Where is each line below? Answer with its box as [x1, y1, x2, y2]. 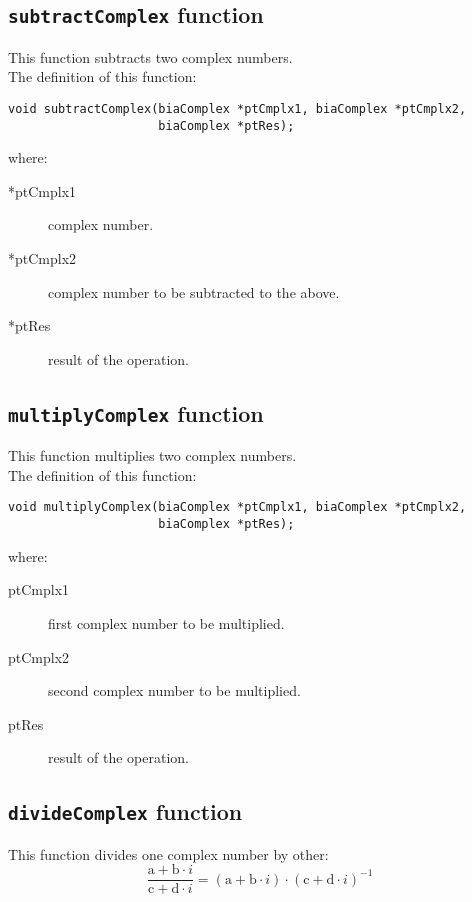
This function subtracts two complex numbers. [8, 46, 293, 67]
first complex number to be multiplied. [48, 612, 285, 633]
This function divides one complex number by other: [8, 843, 329, 864]
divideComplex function [8, 796, 243, 827]
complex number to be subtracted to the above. [48, 281, 340, 302]
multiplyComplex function [8, 397, 264, 428]
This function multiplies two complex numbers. [8, 445, 297, 466]
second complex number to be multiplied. [48, 680, 301, 701]
